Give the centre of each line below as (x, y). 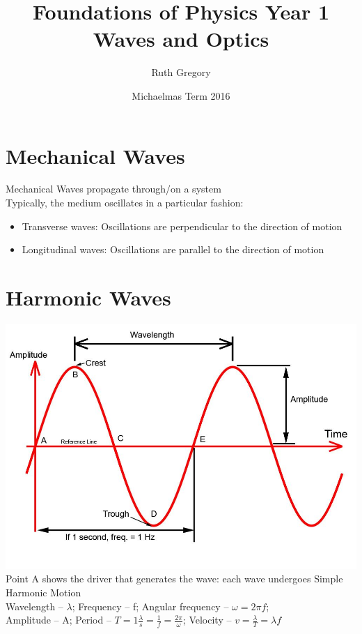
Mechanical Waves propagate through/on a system (113, 189)
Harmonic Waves (88, 297)
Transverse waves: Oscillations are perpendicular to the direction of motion (182, 226)
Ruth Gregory (181, 72)
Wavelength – (34, 606)
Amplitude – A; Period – (58, 620)
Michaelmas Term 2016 (181, 95)
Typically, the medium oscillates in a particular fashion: (125, 203)
